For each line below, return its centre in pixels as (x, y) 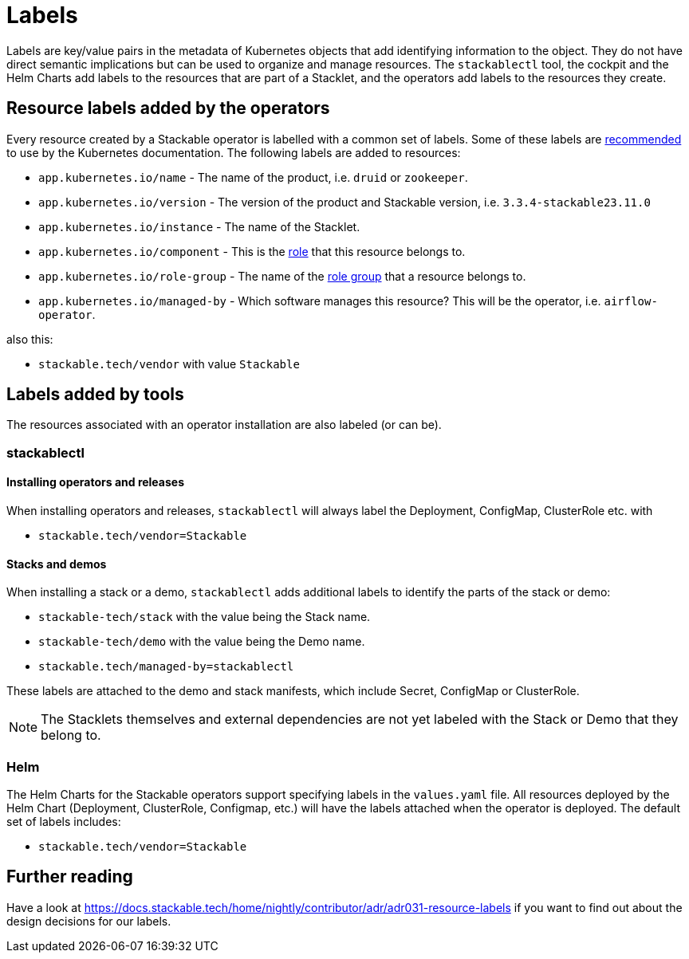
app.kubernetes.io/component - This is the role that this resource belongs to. (252, 251)
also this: (30, 339)
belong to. (71, 735)
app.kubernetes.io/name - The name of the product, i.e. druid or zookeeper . (253, 177)
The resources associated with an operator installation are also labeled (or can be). (224, 425)
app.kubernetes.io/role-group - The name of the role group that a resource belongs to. (282, 276)
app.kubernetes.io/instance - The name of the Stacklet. (199, 226)
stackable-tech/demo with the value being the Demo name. (202, 642)
